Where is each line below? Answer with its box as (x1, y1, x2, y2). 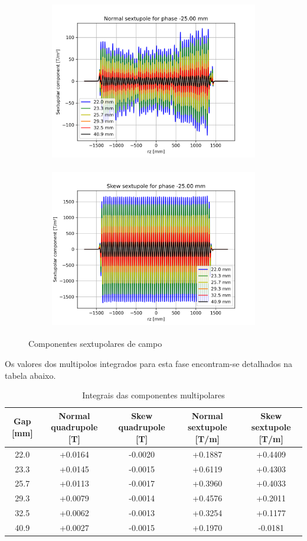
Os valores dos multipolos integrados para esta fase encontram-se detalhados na (5, 357, 292, 369)
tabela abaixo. (5, 369, 56, 381)
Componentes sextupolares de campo (28, 337, 162, 350)
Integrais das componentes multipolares (82, 389, 225, 401)
